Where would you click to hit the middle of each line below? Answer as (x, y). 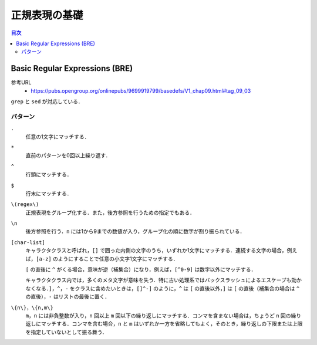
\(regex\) (25, 204)
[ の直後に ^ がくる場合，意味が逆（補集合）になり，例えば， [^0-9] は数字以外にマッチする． (141, 269)
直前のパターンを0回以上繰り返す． (68, 155)
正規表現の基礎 (47, 15)
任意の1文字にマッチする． (58, 136)
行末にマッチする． (49, 193)
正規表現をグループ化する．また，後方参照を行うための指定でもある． (110, 212)
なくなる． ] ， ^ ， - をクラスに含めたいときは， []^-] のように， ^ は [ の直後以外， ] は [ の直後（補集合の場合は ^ (163, 288)
